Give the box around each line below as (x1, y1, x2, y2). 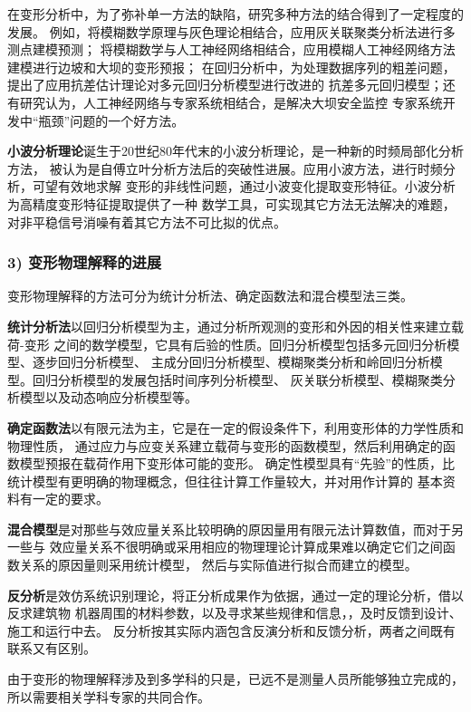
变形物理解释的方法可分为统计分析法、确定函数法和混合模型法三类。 (7, 286, 413, 305)
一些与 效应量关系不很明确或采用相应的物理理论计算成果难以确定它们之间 (7, 537, 443, 556)
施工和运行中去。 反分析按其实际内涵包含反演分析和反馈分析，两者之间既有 (7, 621, 456, 640)
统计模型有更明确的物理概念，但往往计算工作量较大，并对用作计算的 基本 (7, 471, 443, 490)
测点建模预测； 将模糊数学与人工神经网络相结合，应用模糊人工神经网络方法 (7, 40, 456, 59)
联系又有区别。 (7, 639, 96, 658)
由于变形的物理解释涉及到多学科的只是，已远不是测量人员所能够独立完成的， (7, 669, 464, 688)
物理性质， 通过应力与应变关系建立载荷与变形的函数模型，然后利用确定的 (7, 436, 443, 455)
